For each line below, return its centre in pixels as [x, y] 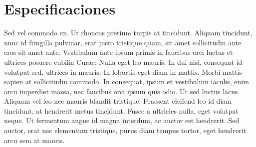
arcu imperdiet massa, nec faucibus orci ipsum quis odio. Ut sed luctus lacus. [122, 91]
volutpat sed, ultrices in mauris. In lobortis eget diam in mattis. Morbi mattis [123, 72]
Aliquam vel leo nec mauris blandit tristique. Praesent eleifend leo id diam [118, 101]
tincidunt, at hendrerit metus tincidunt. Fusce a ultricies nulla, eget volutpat [121, 110]
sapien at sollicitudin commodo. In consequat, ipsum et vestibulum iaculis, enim [127, 81]
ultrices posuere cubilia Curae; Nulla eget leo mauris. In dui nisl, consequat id [123, 62]
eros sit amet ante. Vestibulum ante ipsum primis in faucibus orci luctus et [119, 52]
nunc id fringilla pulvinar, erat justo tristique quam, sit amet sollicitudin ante [123, 42]
